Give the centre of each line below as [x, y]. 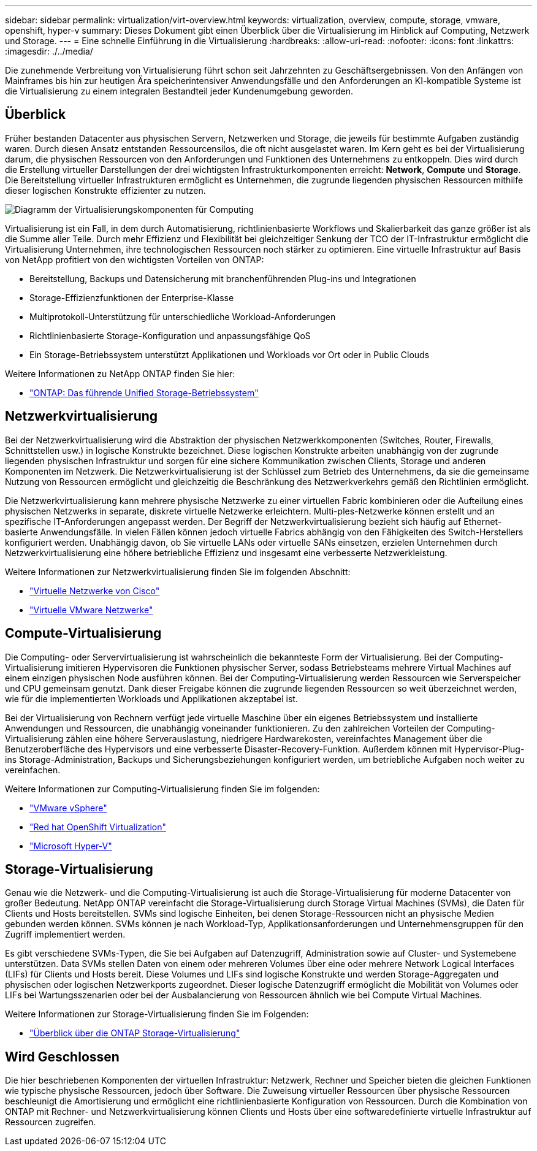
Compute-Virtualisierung [83, 633]
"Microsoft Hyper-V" [71, 846]
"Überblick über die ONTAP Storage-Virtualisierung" [135, 1033]
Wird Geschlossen [62, 1057]
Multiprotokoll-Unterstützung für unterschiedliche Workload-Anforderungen [183, 316]
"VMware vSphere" [68, 808]
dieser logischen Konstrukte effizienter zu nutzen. [105, 190]
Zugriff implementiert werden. [65, 935]
